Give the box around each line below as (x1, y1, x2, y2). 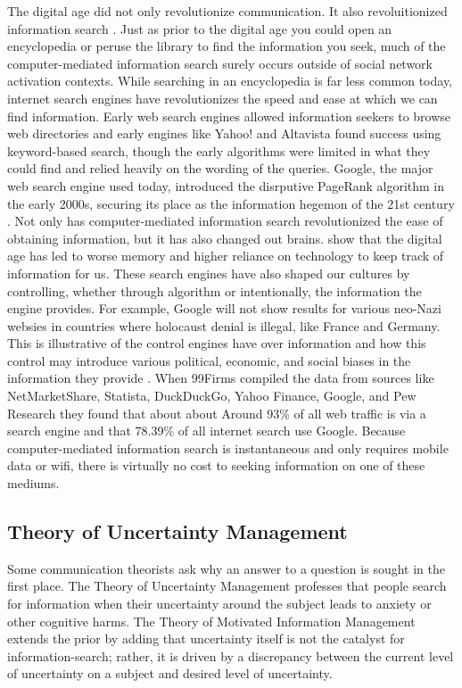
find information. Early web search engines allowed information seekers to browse (7, 106, 451, 125)
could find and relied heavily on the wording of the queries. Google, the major (7, 159, 433, 178)
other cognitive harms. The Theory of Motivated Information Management (7, 611, 416, 630)
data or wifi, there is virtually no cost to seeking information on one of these (7, 456, 425, 475)
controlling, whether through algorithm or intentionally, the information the (7, 281, 422, 300)
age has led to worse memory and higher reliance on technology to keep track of (7, 246, 444, 265)
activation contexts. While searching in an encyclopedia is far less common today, (7, 71, 452, 90)
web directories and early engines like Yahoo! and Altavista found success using (7, 124, 441, 143)
